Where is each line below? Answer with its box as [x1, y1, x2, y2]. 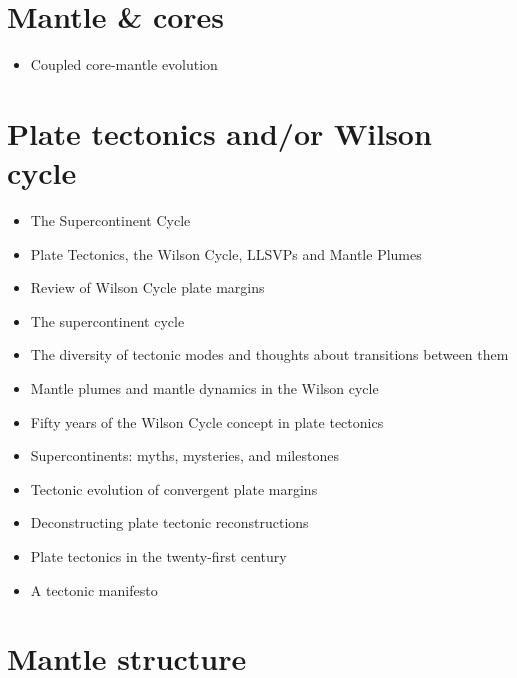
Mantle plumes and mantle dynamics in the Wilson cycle [30, 378, 379, 398]
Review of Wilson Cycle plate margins [30, 277, 265, 298]
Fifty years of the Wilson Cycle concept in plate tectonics [30, 411, 384, 432]
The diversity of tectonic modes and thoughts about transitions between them [30, 344, 509, 365]
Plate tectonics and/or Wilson [7, 112, 432, 153]
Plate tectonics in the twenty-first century [30, 545, 287, 566]
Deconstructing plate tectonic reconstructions [30, 512, 309, 533]
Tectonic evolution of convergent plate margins [30, 478, 318, 499]
